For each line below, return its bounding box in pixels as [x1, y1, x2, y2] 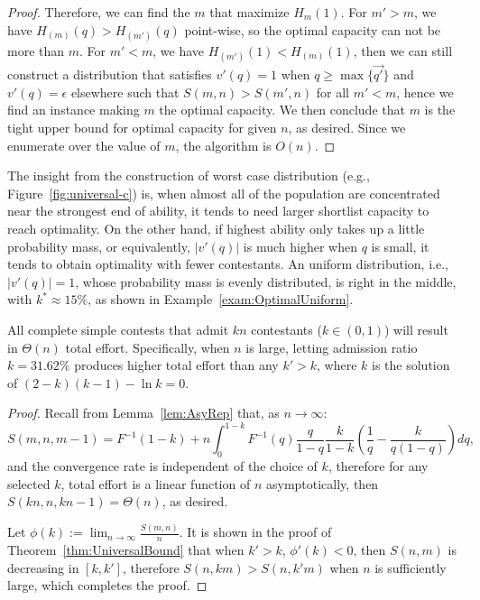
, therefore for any [328, 457, 429, 475]
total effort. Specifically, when [65, 337, 230, 356]
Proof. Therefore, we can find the [7, 3, 190, 21]
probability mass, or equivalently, [7, 236, 190, 255]
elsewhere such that [70, 82, 180, 101]
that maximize [209, 3, 290, 21]
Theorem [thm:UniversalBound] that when [7, 540, 245, 559]
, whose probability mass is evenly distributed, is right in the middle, [75, 272, 457, 291]
